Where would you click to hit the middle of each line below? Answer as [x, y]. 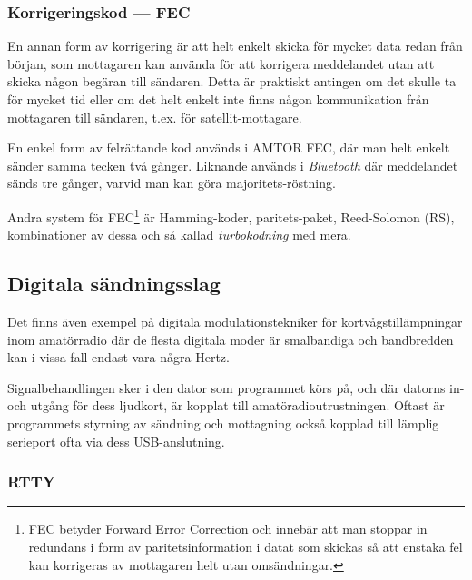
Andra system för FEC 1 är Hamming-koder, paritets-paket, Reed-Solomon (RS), [231, 215]
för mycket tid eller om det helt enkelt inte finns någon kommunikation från [218, 99]
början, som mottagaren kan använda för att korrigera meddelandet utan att [221, 63]
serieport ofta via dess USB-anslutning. [116, 441]
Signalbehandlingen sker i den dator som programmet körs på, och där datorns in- [236, 387]
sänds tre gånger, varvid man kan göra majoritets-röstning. [172, 183]
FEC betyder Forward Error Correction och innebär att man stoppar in [228, 529]
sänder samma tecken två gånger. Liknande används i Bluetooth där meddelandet [233, 165]
